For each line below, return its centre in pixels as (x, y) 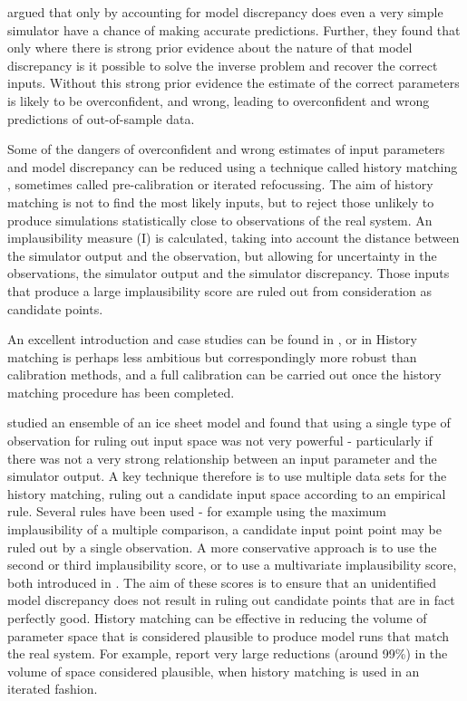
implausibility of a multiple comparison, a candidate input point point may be (224, 529)
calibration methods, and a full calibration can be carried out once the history (224, 375)
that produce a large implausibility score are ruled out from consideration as (220, 290)
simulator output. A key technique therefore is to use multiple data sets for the (227, 476)
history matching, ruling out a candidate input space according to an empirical (227, 493)
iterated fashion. (53, 689)
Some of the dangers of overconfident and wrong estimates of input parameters (226, 149)
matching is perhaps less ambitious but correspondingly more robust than (212, 356)
